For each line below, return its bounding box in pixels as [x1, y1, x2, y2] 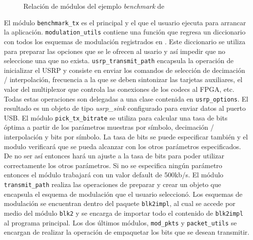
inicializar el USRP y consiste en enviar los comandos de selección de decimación [4, 65, 245, 75]
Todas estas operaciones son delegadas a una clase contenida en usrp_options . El [4, 93, 249, 103]
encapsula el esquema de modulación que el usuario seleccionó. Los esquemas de [4, 189, 243, 199]
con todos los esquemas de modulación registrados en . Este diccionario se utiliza [4, 36, 246, 46]
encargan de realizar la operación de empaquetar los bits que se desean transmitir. [4, 227, 250, 237]
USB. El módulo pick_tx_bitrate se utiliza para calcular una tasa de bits [4, 112, 228, 122]
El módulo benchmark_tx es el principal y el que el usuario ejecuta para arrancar [4, 17, 246, 27]
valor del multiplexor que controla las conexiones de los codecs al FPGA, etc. [4, 84, 234, 94]
